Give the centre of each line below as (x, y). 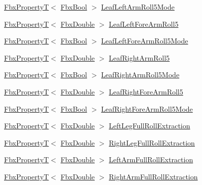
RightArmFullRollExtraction (153, 176)
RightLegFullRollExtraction (152, 142)
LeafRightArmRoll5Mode (140, 75)
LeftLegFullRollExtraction (150, 126)
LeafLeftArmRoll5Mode (138, 7)
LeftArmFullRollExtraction (151, 159)
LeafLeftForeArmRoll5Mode (145, 41)
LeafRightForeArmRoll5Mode (147, 108)
